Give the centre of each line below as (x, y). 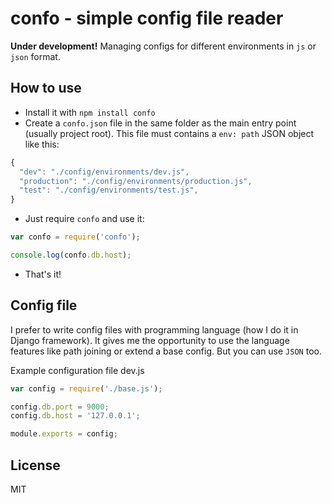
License (35, 465)
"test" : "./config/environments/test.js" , (109, 190)
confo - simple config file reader (147, 18)
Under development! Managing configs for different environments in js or (163, 46)
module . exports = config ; (64, 434)
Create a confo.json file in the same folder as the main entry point (160, 123)
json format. (35, 56)
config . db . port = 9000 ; (60, 407)
